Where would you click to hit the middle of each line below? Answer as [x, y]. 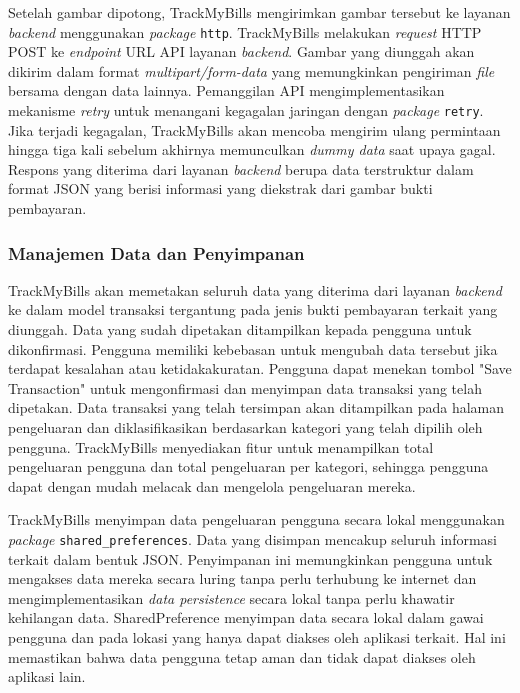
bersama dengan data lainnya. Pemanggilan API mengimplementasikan [226, 90]
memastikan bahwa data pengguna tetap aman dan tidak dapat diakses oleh [242, 656]
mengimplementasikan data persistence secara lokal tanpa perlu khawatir [231, 597]
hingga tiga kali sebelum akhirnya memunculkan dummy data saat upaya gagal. [252, 149]
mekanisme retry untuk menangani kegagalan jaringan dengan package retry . [246, 110]
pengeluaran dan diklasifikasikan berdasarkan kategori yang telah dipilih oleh [245, 427]
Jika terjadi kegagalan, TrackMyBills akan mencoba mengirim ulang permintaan [254, 129]
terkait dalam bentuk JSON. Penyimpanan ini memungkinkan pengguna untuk [250, 558]
